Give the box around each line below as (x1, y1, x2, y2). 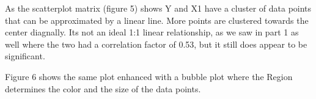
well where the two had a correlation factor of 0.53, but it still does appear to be (5, 37, 307, 50)
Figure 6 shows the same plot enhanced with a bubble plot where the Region (5, 70, 293, 82)
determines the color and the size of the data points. (5, 82, 201, 95)
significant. (5, 50, 45, 62)
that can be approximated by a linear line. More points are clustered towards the (5, 13, 309, 26)
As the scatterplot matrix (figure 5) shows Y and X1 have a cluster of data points (5, 2, 312, 14)
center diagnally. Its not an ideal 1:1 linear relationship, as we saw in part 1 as (5, 26, 299, 38)
